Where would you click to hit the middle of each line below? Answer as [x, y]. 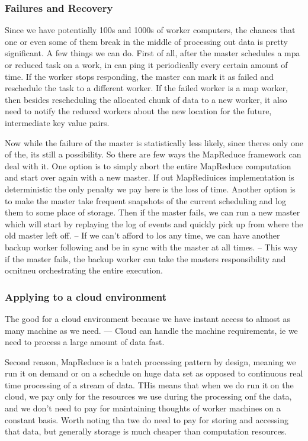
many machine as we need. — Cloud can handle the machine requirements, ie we [151, 330]
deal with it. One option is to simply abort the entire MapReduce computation [148, 165]
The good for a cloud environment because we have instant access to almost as [147, 318]
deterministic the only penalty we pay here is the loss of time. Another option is [150, 189]
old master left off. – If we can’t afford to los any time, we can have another [142, 235]
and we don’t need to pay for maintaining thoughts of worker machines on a [143, 408]
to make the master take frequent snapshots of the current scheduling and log [145, 200]
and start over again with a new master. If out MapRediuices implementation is [150, 177]
